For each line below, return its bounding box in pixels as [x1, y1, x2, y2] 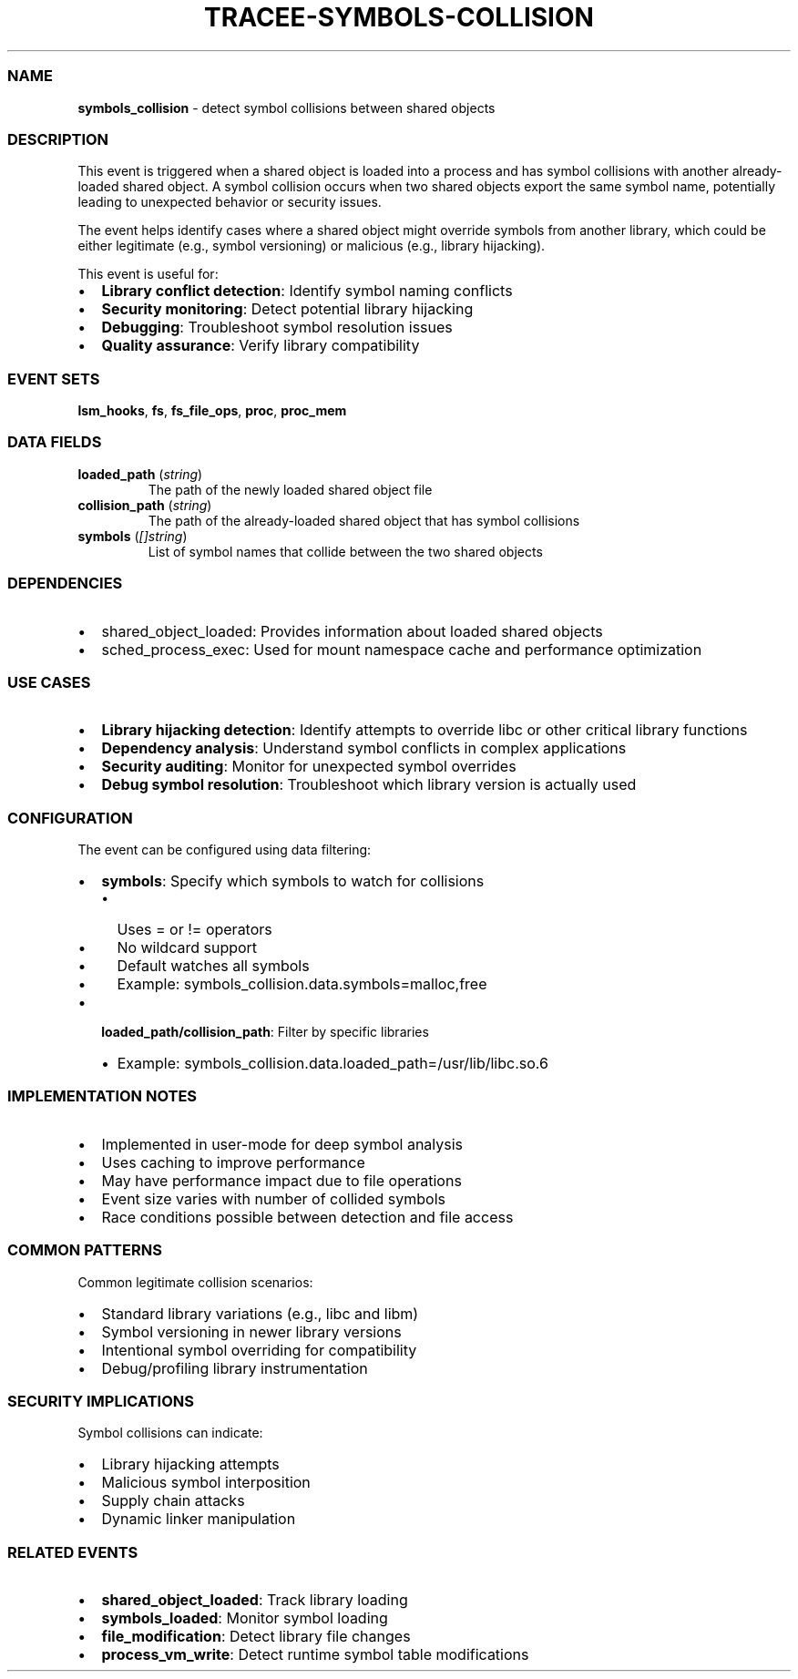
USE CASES [7, 672, 91, 691]
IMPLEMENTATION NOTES [7, 1087, 198, 1106]
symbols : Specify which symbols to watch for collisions [101, 872, 485, 890]
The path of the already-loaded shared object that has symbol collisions [148, 512, 580, 528]
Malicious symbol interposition [101, 1473, 311, 1492]
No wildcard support [117, 938, 258, 957]
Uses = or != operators [117, 920, 272, 938]
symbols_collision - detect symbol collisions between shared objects [77, 99, 496, 116]
